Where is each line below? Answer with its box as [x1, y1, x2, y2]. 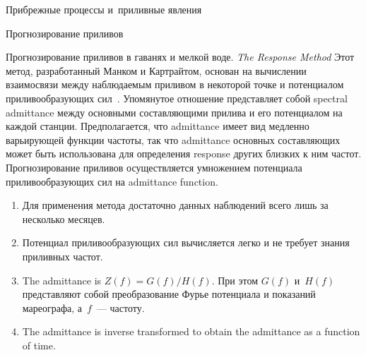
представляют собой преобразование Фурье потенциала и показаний [22, 287, 316, 301]
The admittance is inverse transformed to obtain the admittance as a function [22, 324, 360, 339]
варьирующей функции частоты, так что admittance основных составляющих [6, 132, 341, 147]
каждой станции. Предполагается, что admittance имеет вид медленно [6, 119, 309, 133]
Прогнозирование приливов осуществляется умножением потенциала [6, 160, 302, 174]
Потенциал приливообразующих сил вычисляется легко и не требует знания [22, 235, 350, 250]
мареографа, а [22, 300, 82, 315]
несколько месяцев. [22, 211, 105, 226]
